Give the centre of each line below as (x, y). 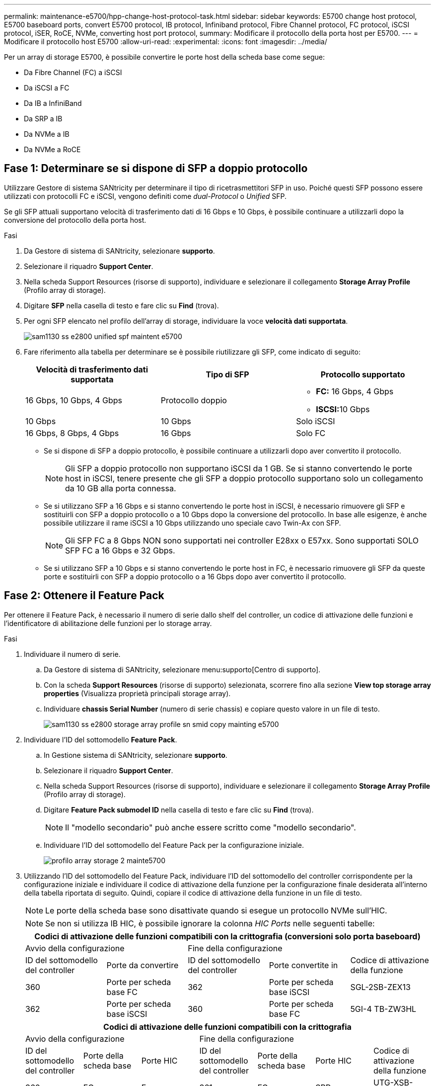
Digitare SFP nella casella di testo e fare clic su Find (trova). (121, 305)
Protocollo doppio (194, 400)
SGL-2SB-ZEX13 (380, 987)
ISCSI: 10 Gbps (343, 409)
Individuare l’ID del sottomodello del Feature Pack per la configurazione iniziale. (174, 845)
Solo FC (311, 433)
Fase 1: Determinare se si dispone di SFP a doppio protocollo (156, 169)
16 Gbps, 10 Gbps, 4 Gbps (74, 400)
